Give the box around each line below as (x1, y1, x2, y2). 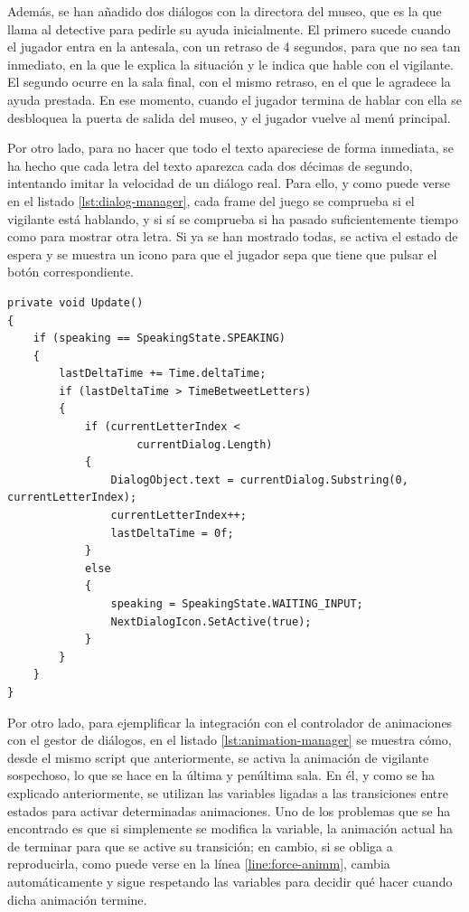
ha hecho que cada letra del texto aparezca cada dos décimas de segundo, (7, 155, 413, 174)
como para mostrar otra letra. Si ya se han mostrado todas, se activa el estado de (7, 227, 458, 246)
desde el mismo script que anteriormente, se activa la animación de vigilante (7, 747, 429, 766)
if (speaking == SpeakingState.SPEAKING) (33, 332, 286, 345)
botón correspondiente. (7, 262, 134, 281)
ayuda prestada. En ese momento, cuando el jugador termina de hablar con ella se (7, 89, 463, 108)
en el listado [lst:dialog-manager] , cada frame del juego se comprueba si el (7, 191, 415, 210)
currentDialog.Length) (136, 437, 273, 451)
